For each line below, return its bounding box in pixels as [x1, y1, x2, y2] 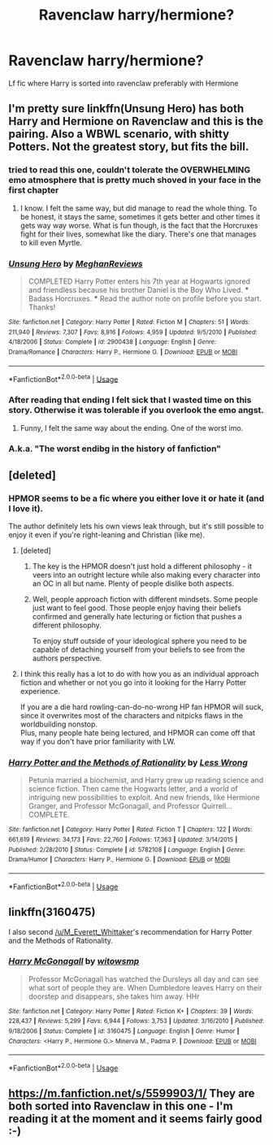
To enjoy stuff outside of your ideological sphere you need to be [32, 636, 248, 646]
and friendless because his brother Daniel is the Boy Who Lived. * [28, 284, 249, 294]
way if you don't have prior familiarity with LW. [19, 737, 176, 747]
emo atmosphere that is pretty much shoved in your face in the [8, 175, 262, 186]
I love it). [8, 502, 43, 514]
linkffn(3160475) [8, 905, 96, 919]
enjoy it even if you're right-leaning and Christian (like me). [8, 530, 206, 540]
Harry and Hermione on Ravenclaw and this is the [8, 115, 264, 128]
